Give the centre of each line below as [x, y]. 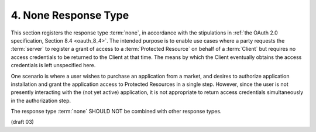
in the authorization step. [41, 100]
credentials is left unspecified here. [53, 65]
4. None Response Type [70, 15]
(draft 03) [23, 122]
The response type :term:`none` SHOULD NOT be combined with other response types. [116, 112]
